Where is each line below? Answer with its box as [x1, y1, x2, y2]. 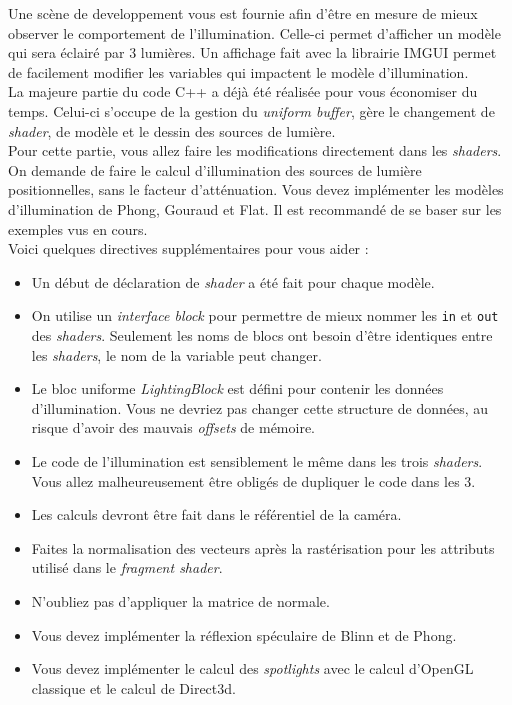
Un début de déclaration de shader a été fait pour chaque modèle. [31, 271, 435, 292]
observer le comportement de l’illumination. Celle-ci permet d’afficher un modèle [8, 22, 501, 43]
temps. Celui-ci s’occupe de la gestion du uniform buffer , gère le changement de [8, 100, 495, 121]
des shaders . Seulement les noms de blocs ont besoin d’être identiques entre [31, 324, 493, 345]
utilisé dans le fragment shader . [31, 557, 223, 578]
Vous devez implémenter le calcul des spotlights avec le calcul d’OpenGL [31, 658, 474, 679]
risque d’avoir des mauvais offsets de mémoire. [31, 417, 316, 438]
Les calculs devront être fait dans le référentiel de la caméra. [31, 504, 402, 525]
